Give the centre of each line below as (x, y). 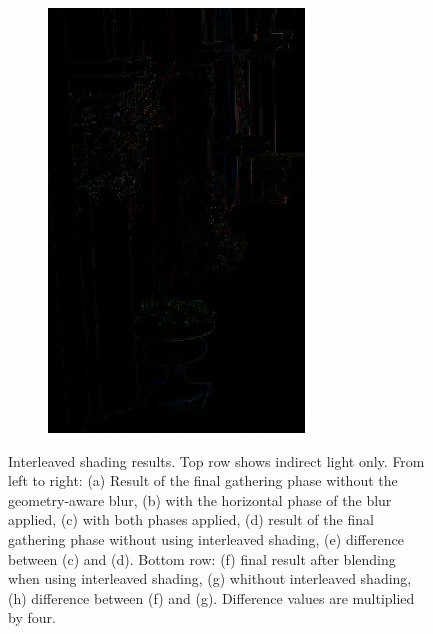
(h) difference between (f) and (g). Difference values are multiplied (211, 597)
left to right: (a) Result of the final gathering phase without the (203, 480)
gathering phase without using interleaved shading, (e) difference (206, 538)
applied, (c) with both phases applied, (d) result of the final (191, 519)
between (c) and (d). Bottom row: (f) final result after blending (202, 558)
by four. (32, 617)
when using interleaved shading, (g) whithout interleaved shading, (210, 578)
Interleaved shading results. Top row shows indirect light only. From (216, 460)
